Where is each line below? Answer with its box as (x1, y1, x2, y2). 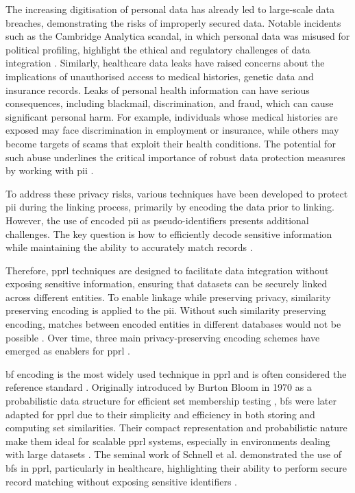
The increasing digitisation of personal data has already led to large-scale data (5, 2, 335, 16)
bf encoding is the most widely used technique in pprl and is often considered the (5, 366, 347, 381)
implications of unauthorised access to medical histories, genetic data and (5, 69, 314, 83)
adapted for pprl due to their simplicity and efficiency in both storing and (5, 407, 315, 421)
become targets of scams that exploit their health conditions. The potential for (5, 136, 336, 150)
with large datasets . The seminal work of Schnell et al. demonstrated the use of (5, 447, 342, 461)
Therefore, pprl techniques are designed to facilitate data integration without (5, 263, 329, 277)
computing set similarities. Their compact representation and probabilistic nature (5, 420, 347, 435)
